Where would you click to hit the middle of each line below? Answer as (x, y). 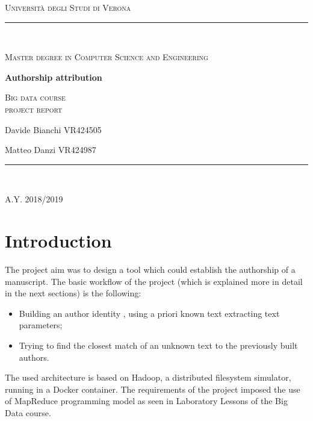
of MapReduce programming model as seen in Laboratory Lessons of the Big (146, 401)
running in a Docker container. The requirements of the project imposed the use (153, 389)
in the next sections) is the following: (73, 293)
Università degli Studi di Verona (68, 7)
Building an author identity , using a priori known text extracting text (149, 313)
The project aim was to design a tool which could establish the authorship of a (150, 270)
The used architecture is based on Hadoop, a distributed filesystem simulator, (148, 377)
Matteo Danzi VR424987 (51, 150)
